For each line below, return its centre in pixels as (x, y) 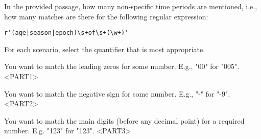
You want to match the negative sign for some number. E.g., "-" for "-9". (117, 93)
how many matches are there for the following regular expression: (106, 16)
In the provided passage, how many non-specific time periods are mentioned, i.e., (131, 6)
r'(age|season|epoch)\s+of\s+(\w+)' (66, 33)
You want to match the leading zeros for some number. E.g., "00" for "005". (122, 66)
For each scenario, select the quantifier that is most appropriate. (105, 49)
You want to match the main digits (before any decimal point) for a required (124, 120)
